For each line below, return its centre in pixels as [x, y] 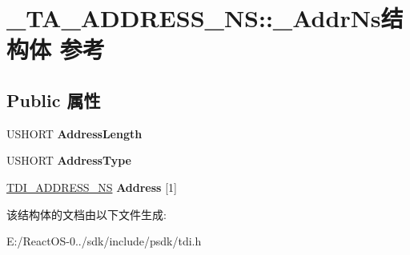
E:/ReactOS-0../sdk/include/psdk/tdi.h [104, 241]
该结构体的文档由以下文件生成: [86, 214]
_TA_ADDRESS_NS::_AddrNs [194, 18]
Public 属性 [54, 100]
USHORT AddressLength [74, 133]
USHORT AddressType [69, 160]
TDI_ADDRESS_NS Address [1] [92, 187]
